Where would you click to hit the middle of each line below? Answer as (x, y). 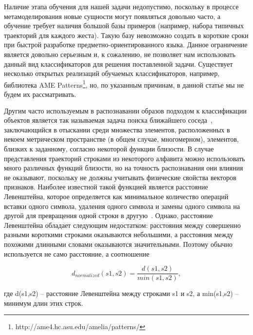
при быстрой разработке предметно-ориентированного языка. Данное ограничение (126, 45)
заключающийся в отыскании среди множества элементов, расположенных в (117, 129)
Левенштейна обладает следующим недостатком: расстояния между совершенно (122, 225)
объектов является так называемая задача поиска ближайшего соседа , (108, 120)
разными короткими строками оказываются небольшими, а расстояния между (119, 234)
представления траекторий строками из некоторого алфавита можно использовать (125, 158)
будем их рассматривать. (40, 94)
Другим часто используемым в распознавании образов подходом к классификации (125, 110)
